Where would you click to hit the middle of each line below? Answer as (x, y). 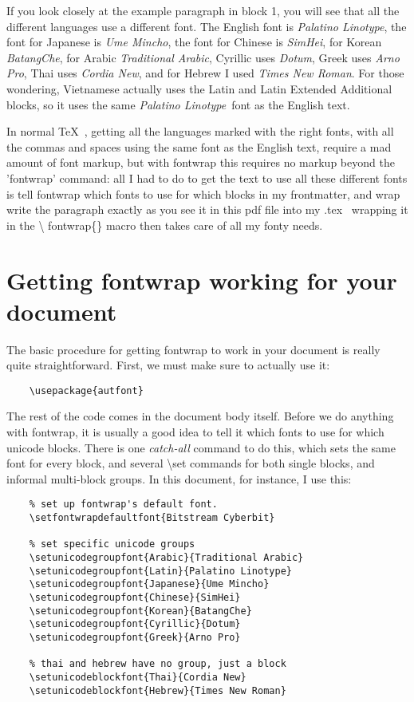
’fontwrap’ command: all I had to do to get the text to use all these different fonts (207, 177)
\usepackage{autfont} (86, 390)
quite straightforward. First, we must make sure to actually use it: (168, 365)
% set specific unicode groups (112, 544)
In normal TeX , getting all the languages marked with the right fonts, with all (200, 131)
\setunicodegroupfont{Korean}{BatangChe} (140, 611)
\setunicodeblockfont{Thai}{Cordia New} (138, 677)
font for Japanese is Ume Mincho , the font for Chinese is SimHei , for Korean (194, 42)
